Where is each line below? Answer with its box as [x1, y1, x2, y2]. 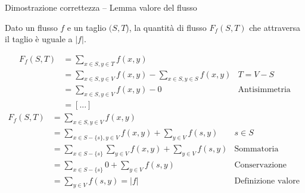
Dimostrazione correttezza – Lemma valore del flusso [5, 1, 197, 13]
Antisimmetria [238, 86, 291, 94]
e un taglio [67, 21, 107, 33]
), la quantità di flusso [126, 21, 207, 33]
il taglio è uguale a [5, 33, 73, 45]
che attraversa [249, 21, 300, 33]
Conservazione [234, 160, 287, 169]
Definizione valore [234, 176, 300, 185]
